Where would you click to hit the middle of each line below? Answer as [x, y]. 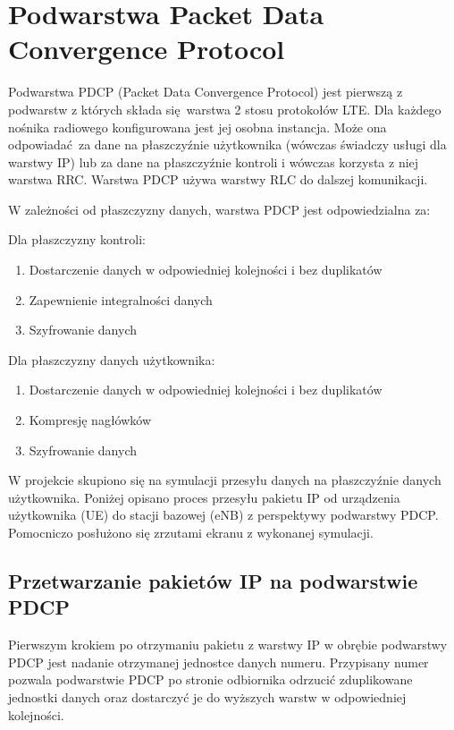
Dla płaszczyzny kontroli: [77, 239]
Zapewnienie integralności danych [121, 299]
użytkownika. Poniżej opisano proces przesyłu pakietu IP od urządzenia [204, 497]
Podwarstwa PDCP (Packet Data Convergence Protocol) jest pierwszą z [206, 92]
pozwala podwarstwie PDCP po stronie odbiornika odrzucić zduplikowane [210, 679]
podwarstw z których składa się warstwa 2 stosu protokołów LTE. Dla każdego [225, 109]
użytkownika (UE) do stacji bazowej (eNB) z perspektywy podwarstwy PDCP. [223, 515]
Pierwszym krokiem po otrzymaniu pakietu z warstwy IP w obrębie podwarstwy [228, 645]
